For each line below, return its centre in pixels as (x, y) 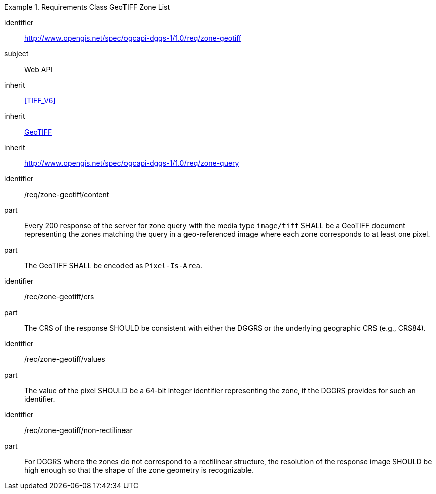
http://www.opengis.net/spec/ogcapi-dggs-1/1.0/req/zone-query (132, 163)
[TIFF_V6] (40, 101)
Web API (39, 69)
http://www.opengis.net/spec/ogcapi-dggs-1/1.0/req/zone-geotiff (133, 38)
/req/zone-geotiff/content (67, 194)
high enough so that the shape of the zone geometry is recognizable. (139, 470)
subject (16, 54)
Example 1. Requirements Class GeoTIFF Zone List (87, 7)
